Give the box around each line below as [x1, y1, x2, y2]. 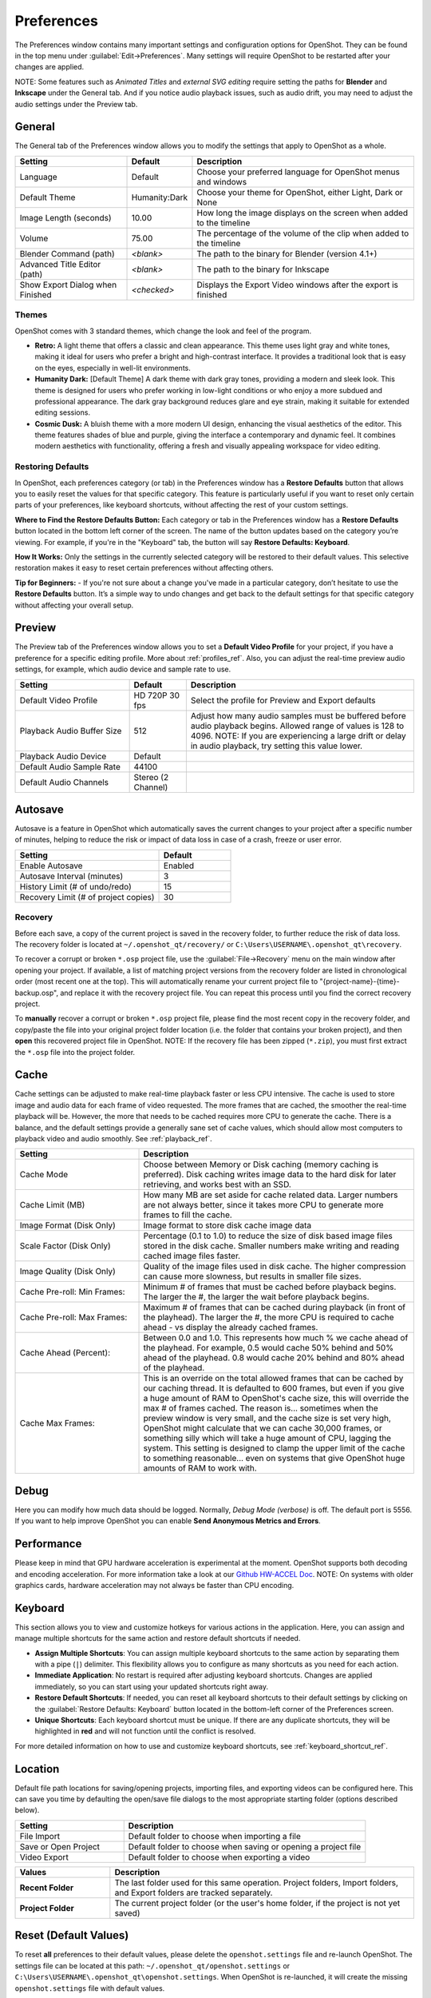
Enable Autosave [19, 860, 83, 871]
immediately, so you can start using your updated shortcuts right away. [34, 1682, 269, 1691]
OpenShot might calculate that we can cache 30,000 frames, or [143, 1423, 382, 1434]
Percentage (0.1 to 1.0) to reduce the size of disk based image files [143, 1231, 393, 1242]
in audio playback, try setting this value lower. [190, 740, 363, 751]
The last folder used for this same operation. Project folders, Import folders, [114, 1877, 399, 1888]
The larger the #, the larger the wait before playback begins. [143, 1292, 370, 1303]
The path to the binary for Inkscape [196, 264, 330, 275]
